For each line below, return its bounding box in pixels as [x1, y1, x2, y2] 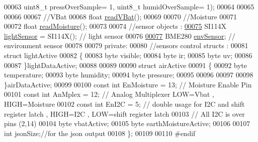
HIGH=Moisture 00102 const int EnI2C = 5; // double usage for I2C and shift [4, 98, 245, 109]
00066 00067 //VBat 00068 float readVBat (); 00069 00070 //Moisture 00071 [4, 11, 237, 21]
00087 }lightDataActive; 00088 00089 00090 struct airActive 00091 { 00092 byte [4, 60, 247, 70]
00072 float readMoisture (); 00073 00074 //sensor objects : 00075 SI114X [4, 21, 227, 31]
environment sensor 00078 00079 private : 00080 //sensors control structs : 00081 [4, 40, 249, 51]
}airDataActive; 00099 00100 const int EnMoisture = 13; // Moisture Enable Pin [4, 79, 252, 89]
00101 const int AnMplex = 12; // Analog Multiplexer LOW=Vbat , [4, 89, 214, 99]
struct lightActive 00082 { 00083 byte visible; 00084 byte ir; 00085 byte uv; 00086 [4, 50, 253, 60]
